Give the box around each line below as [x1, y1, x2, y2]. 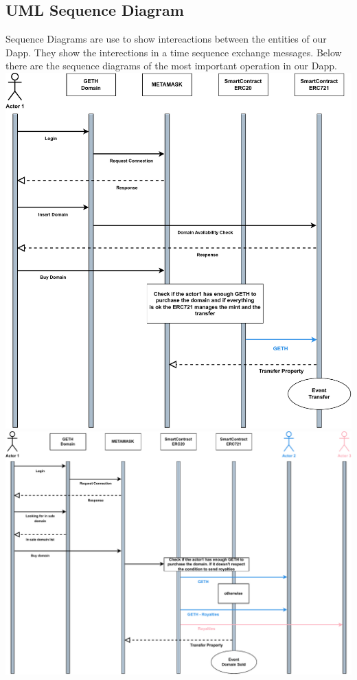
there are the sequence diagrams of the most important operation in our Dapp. [5, 58, 337, 73]
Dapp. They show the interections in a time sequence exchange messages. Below [5, 45, 342, 59]
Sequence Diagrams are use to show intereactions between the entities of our [5, 32, 327, 46]
